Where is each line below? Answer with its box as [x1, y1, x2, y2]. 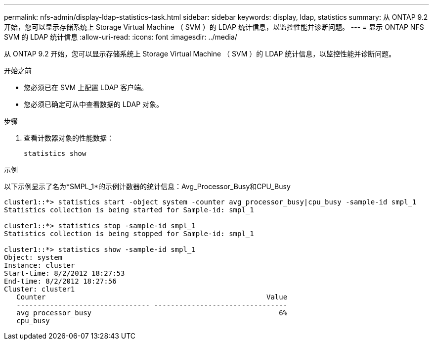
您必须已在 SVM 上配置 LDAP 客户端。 [24, 83, 148, 92]
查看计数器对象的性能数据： [24, 134, 114, 142]
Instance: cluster [4, 261, 75, 269]
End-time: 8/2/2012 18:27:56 [4, 277, 117, 285]
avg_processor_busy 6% [16, 309, 288, 317]
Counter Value [16, 293, 288, 301]
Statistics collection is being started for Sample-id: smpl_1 [4, 206, 254, 214]
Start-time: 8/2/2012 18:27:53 [4, 269, 125, 277]
